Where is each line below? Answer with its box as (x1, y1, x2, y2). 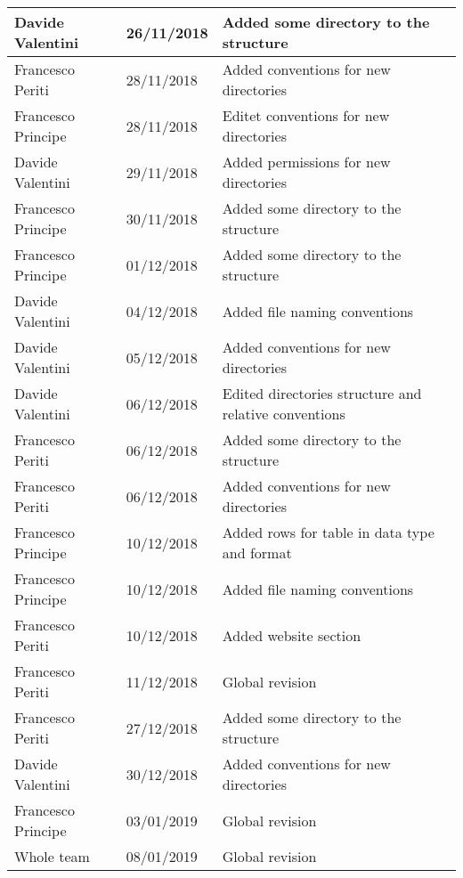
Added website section (222, 624, 361, 646)
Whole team (14, 846, 90, 866)
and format (222, 542, 292, 563)
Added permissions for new (222, 151, 391, 172)
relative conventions (222, 403, 345, 424)
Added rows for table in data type (222, 522, 435, 542)
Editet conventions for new (222, 105, 390, 126)
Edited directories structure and (222, 383, 422, 403)
